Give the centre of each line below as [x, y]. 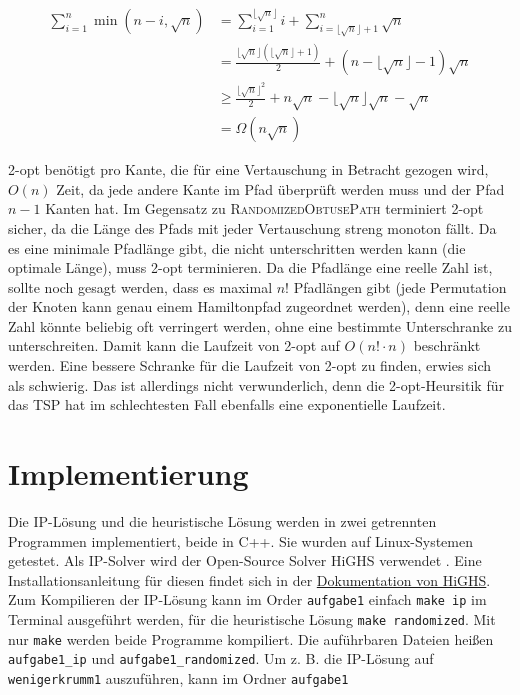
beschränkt [447, 345]
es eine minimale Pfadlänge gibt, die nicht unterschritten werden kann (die [237, 247]
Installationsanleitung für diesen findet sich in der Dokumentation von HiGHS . [249, 579]
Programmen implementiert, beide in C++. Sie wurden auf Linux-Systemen [240, 540]
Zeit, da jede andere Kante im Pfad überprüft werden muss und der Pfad [280, 188]
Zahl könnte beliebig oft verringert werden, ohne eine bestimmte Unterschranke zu [260, 325]
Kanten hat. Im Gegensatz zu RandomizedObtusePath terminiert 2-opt [264, 208]
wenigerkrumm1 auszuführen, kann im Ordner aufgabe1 [178, 677]
